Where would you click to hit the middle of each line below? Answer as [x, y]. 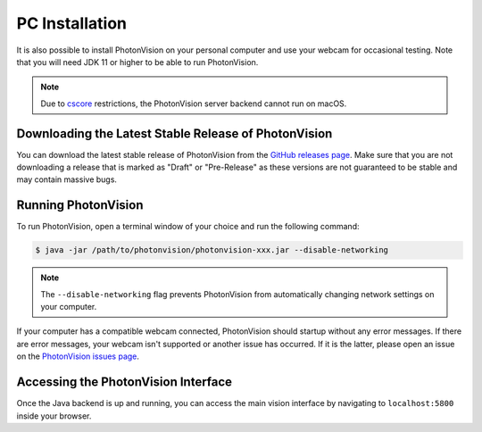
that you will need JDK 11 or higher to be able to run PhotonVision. [137, 62]
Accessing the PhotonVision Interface [124, 382]
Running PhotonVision [80, 205]
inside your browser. [54, 416]
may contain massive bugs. [67, 179]
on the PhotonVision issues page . [78, 356]
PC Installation [71, 23]
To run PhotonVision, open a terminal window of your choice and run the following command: [188, 227]
